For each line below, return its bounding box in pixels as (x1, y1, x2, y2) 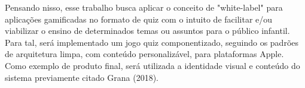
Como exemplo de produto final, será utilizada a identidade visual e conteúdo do (5, 59, 300, 71)
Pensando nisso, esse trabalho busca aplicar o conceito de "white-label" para (5, 1, 283, 13)
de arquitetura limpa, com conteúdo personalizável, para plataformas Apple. (5, 48, 284, 60)
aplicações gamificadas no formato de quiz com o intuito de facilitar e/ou (5, 12, 273, 25)
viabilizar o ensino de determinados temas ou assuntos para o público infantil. (5, 24, 290, 37)
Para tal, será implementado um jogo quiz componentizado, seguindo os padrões (5, 36, 299, 48)
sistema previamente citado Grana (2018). (5, 71, 158, 83)
